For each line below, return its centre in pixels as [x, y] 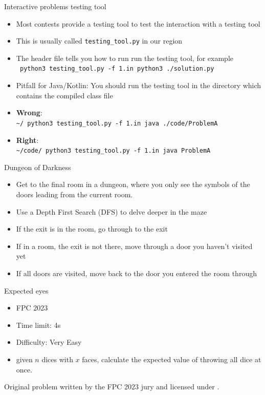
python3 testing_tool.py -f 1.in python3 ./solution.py [117, 69]
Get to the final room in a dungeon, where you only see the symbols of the [133, 184]
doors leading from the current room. [74, 194]
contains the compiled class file [64, 95]
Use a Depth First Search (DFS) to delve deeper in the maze [112, 211]
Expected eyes [26, 290]
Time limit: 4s [38, 325]
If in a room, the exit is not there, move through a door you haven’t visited [134, 246]
